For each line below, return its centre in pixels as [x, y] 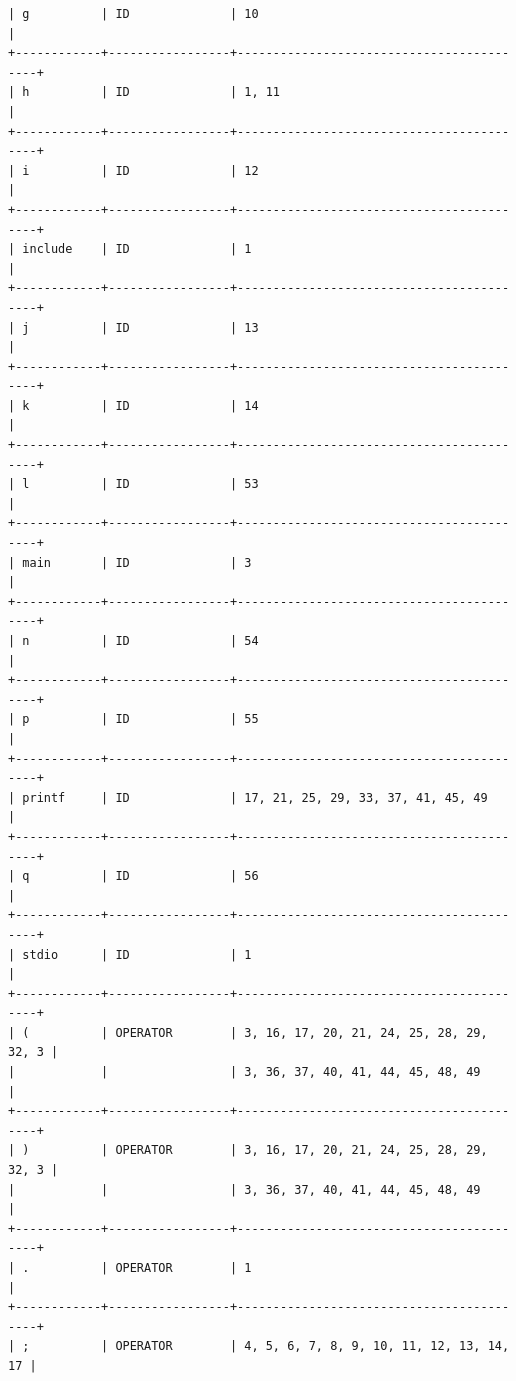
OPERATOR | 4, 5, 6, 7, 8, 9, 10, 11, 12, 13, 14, [312, 1346]
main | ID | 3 [137, 562]
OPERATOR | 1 [183, 1268]
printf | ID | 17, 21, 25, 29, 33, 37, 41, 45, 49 [255, 797]
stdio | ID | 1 [137, 954]
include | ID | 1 [137, 249]
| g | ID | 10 [133, 14]
